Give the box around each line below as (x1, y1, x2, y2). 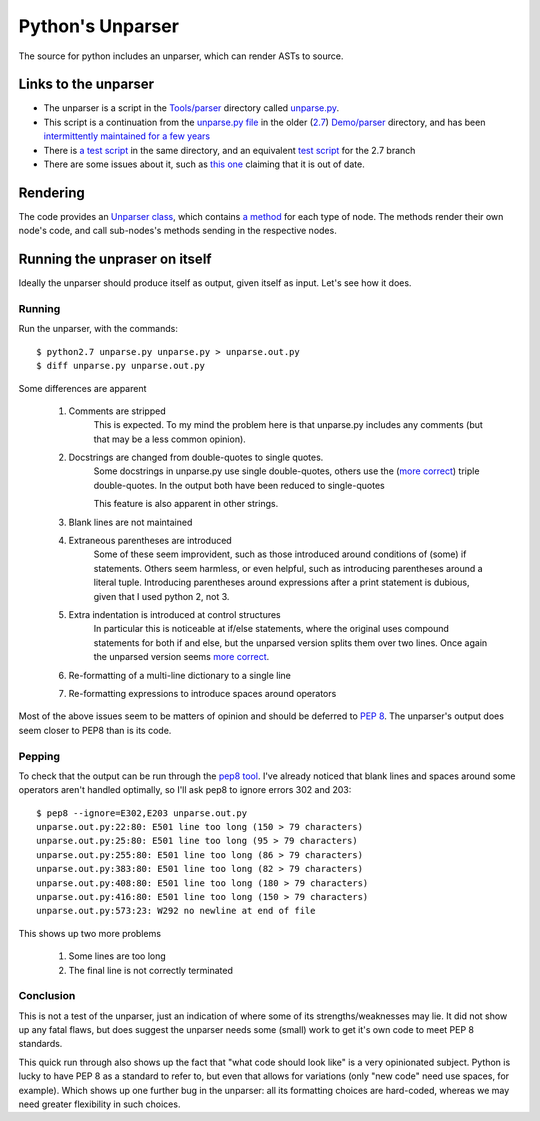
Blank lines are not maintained (68, 516, 193, 528)
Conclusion (18, 989, 76, 1003)
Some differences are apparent (18, 382, 147, 394)
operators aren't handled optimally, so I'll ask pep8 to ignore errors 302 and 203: (18, 784, 352, 796)
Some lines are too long (68, 950, 167, 962)
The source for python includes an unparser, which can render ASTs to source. (18, 50, 344, 62)
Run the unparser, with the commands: (18, 323, 179, 335)
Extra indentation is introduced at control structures (68, 609, 281, 620)
